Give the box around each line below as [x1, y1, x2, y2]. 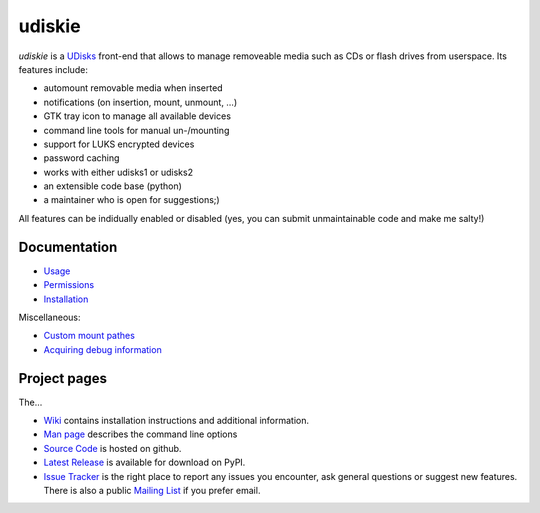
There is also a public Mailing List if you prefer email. [43, 484, 261, 496]
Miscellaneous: [18, 311, 81, 323]
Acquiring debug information [43, 343, 162, 355]
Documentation [18, 238, 118, 255]
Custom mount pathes [43, 330, 135, 342]
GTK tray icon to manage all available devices [43, 110, 232, 122]
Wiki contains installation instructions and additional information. [43, 415, 310, 426]
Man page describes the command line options [43, 428, 238, 440]
